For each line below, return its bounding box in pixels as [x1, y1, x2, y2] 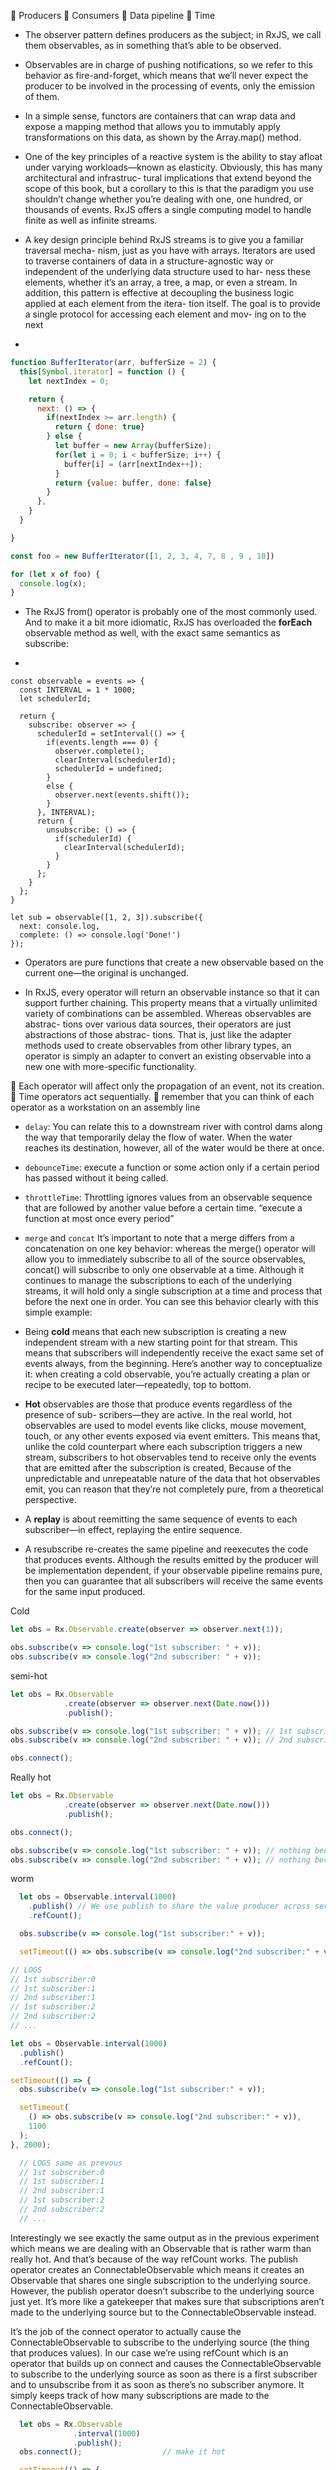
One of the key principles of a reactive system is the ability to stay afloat [24, 151, 323, 162]
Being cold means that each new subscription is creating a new [24, 1326, 287, 1338]
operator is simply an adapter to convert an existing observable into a [24, 1050, 312, 1062]
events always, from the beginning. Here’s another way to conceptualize [24, 1358, 323, 1370]
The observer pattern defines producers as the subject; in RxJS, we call [24, 29, 322, 40]
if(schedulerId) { [54, 834, 132, 844]
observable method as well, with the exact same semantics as [24, 627, 281, 639]
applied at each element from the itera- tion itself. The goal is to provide [24, 298, 321, 309]
